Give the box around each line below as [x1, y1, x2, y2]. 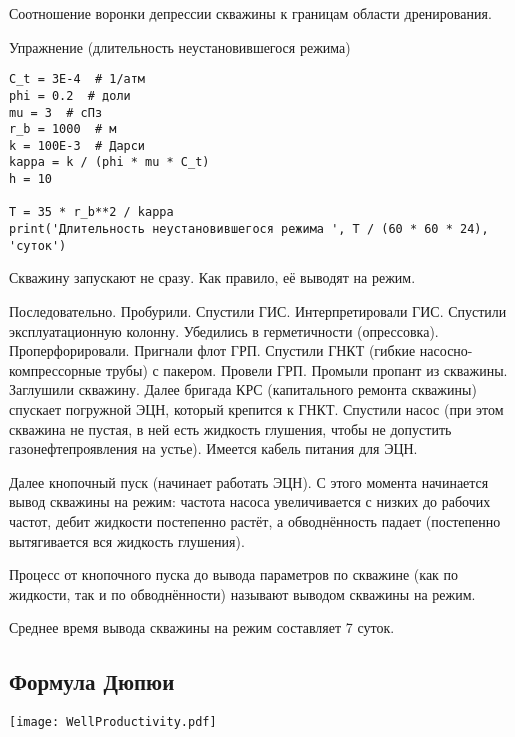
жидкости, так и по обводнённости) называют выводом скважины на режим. [9, 583, 476, 604]
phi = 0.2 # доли [9, 88, 131, 103]
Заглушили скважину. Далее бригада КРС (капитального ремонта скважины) [9, 379, 477, 400]
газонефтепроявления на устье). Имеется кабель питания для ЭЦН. [9, 438, 418, 459]
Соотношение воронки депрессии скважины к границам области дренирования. [9, 3, 492, 23]
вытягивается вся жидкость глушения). [9, 530, 245, 551]
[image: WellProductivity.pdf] [9, 715, 217, 730]
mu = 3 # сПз [9, 105, 103, 120]
